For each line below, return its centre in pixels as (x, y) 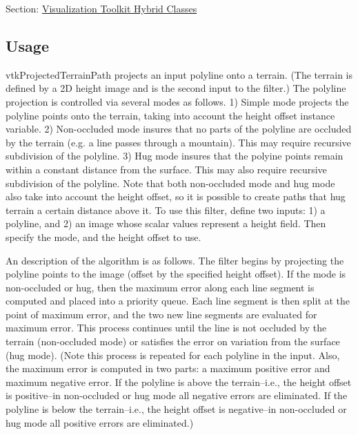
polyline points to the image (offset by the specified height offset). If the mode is (176, 274)
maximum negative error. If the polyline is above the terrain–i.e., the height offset (179, 381)
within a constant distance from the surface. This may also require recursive (166, 169)
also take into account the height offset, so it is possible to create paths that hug (176, 196)
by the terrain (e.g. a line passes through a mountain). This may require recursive (178, 142)
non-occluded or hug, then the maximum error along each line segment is (160, 287)
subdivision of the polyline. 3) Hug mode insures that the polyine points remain (175, 156)
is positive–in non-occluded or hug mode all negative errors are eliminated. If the (177, 395)
